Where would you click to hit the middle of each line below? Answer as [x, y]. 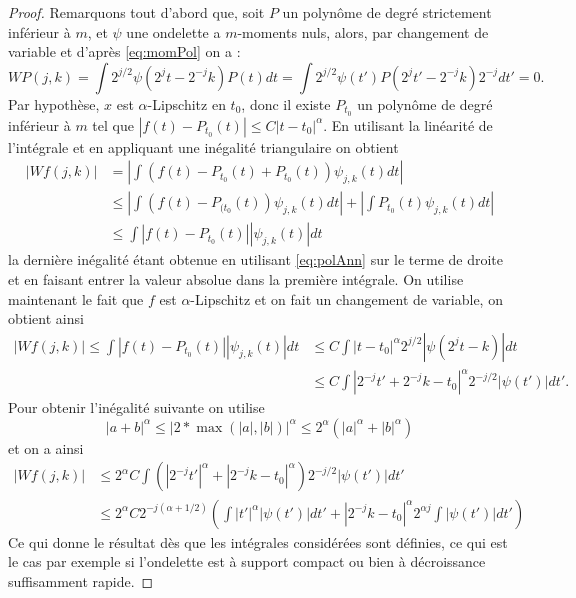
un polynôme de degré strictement [387, 12]
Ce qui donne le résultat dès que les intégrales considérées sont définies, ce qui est [258, 541]
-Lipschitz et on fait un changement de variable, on [346, 298]
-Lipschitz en [186, 103]
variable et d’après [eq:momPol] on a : [124, 51]
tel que [113, 124]
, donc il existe [286, 103]
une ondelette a [173, 31]
